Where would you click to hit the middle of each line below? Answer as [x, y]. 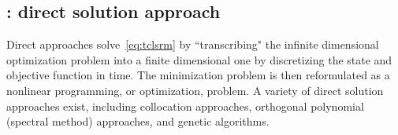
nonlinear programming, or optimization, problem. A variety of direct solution [195, 90]
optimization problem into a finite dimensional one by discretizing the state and [199, 59]
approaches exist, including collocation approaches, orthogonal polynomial [185, 106]
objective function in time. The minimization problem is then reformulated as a [198, 75]
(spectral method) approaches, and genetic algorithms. [138, 121]
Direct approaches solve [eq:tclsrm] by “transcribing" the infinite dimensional [193, 44]
